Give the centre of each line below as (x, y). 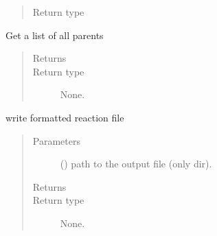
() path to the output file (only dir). (136, 164)
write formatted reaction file (65, 117)
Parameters (56, 140)
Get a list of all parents (55, 35)
